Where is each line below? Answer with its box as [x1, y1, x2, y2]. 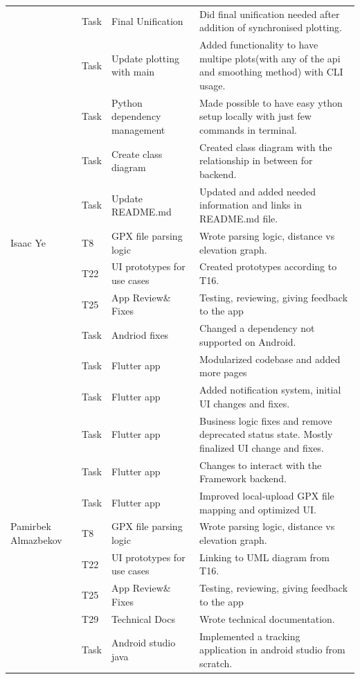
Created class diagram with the [199, 139, 332, 154]
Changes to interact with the [199, 457, 322, 472]
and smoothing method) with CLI [199, 64, 343, 79]
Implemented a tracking [199, 628, 300, 643]
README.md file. [199, 211, 278, 226]
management [111, 123, 165, 136]
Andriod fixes [111, 328, 169, 342]
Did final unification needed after [199, 6, 340, 21]
